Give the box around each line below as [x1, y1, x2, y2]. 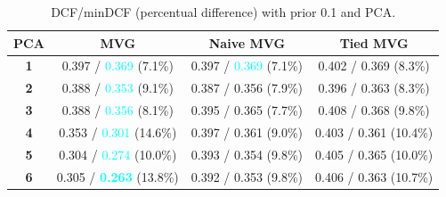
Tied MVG [339, 33, 409, 52]
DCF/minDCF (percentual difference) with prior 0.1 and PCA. [51, 3, 396, 21]
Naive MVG [208, 33, 286, 52]
